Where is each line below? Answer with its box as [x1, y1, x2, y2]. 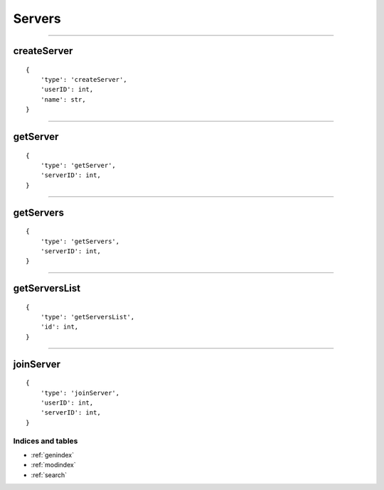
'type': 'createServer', [40, 75, 127, 83]
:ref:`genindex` [31, 450, 75, 459]
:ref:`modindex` [31, 461, 76, 469]
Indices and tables [13, 436, 78, 446]
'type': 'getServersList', [40, 313, 135, 321]
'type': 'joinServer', [40, 388, 120, 397]
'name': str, [40, 95, 86, 103]
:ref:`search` [31, 470, 68, 479]
